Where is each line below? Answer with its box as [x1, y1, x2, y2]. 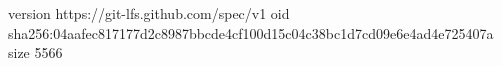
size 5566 [8, 42, 63, 63]
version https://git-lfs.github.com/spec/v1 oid [8, 3, 290, 23]
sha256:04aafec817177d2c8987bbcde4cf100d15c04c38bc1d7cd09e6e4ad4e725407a [8, 22, 494, 43]
